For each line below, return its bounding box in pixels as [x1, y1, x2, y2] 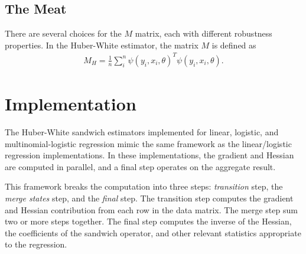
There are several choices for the [5, 27, 122, 40]
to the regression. [5, 238, 67, 250]
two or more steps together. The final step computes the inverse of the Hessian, [5, 215, 292, 227]
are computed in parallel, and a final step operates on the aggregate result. [5, 160, 276, 172]
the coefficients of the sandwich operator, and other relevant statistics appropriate [5, 226, 301, 239]
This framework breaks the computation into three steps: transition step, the [5, 180, 283, 193]
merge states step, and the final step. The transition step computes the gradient [5, 192, 294, 204]
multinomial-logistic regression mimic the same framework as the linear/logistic [5, 137, 292, 149]
